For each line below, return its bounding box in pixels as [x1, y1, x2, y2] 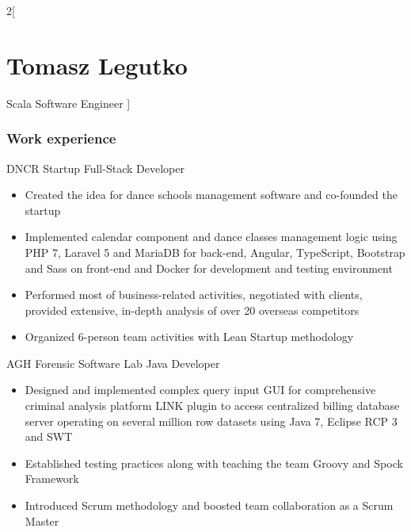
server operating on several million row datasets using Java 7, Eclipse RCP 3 [25, 412, 398, 429]
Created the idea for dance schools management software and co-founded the [25, 186, 398, 203]
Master [25, 512, 59, 529]
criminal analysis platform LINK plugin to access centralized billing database [25, 397, 400, 414]
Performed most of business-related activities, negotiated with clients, [25, 286, 363, 303]
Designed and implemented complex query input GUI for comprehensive [25, 381, 376, 398]
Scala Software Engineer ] [6, 94, 131, 111]
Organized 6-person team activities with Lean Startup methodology [25, 328, 354, 345]
